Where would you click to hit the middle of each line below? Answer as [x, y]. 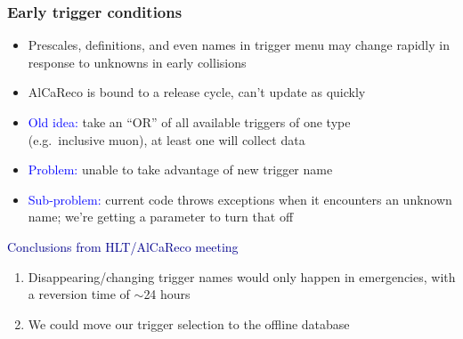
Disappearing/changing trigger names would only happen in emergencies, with [242, 276]
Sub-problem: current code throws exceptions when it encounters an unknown [240, 199]
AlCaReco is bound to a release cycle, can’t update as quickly [197, 92]
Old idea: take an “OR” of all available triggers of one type [189, 122]
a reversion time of [79, 294]
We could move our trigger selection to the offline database [189, 323]
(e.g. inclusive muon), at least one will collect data [167, 139]
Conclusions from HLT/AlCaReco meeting [123, 246]
